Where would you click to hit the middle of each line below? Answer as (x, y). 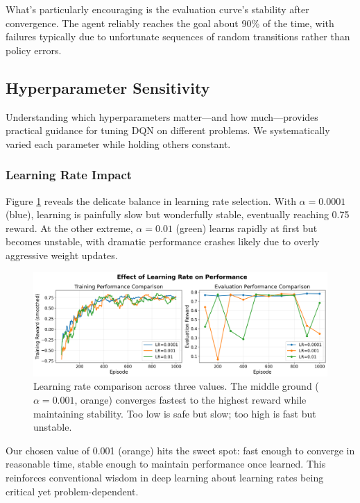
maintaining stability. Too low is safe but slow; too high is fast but (175, 413)
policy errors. (34, 50)
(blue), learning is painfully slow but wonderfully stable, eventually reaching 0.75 (178, 214)
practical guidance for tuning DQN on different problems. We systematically (168, 130)
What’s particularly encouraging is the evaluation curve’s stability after (157, 9)
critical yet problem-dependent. (72, 491)
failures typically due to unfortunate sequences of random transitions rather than (178, 36)
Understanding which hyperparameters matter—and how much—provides (162, 116)
